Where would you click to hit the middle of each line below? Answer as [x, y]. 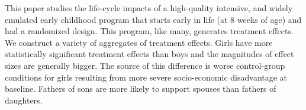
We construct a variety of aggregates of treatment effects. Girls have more [139, 42]
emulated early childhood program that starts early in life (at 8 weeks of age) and [153, 19]
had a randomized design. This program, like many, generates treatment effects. [149, 31]
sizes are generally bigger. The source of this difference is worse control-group [145, 65]
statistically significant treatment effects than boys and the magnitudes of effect [149, 54]
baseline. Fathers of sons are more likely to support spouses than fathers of [141, 89]
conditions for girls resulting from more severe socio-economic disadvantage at [146, 77]
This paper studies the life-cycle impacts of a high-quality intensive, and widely [149, 8]
